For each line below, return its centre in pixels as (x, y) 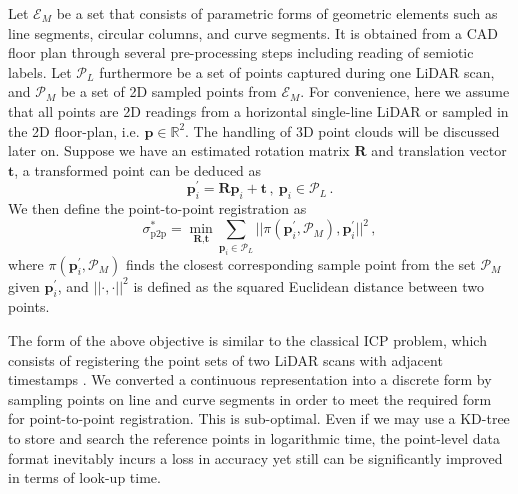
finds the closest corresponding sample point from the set (300, 263)
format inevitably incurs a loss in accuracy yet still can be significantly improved (255, 457)
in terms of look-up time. (84, 477)
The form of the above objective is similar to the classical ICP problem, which (247, 339)
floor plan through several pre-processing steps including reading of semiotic (241, 52)
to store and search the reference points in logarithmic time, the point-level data (254, 437)
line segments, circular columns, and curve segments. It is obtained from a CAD (253, 32)
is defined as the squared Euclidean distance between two (308, 285)
